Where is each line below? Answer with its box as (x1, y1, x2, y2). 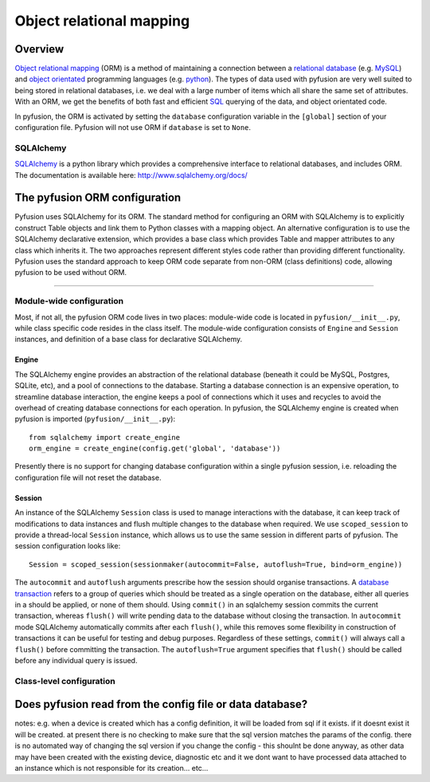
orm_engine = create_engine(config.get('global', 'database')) (29, 444, 281, 454)
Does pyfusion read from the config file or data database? (14, 698, 308, 711)
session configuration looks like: (14, 541, 121, 551)
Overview (14, 42, 64, 56)
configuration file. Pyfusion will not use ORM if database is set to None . (14, 123, 251, 132)
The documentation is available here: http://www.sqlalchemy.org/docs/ (14, 170, 248, 179)
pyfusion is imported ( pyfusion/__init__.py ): (14, 415, 175, 424)
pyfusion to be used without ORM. (14, 268, 127, 277)
